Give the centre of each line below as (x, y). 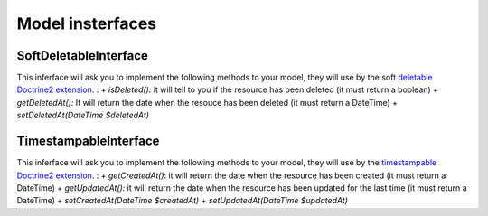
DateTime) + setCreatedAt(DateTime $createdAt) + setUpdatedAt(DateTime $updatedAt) (182, 201)
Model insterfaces (87, 23)
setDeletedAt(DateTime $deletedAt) (83, 115)
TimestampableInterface (88, 141)
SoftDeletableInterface (83, 56)
